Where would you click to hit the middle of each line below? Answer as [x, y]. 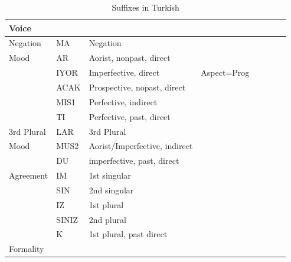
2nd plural [107, 219]
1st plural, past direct [128, 234]
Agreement [29, 175]
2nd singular [111, 190]
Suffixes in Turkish [145, 7]
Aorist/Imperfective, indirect [141, 146]
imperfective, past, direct [134, 161]
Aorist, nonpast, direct [130, 58]
